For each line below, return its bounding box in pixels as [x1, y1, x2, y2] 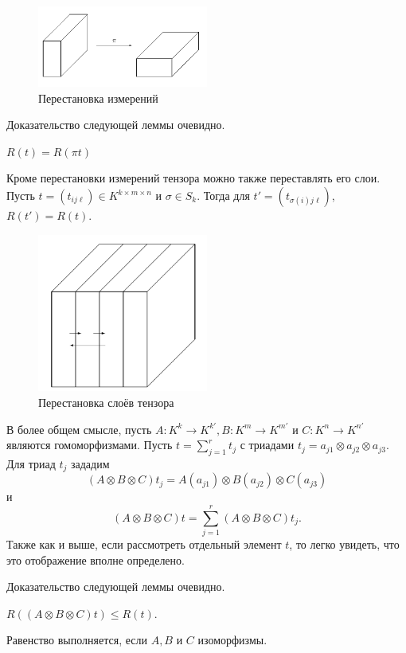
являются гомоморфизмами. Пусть [6, 436, 173, 453]
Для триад [6, 455, 56, 471]
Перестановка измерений [38, 89, 158, 106]
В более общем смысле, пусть [6, 420, 152, 437]
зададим [70, 455, 110, 471]
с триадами [240, 436, 295, 453]
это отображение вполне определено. [6, 551, 185, 568]
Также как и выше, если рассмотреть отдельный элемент [6, 536, 282, 553]
